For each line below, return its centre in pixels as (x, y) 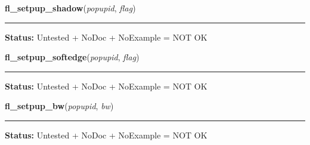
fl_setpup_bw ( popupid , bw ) (59, 106)
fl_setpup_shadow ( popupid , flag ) (70, 8)
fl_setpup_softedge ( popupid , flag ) (72, 57)
